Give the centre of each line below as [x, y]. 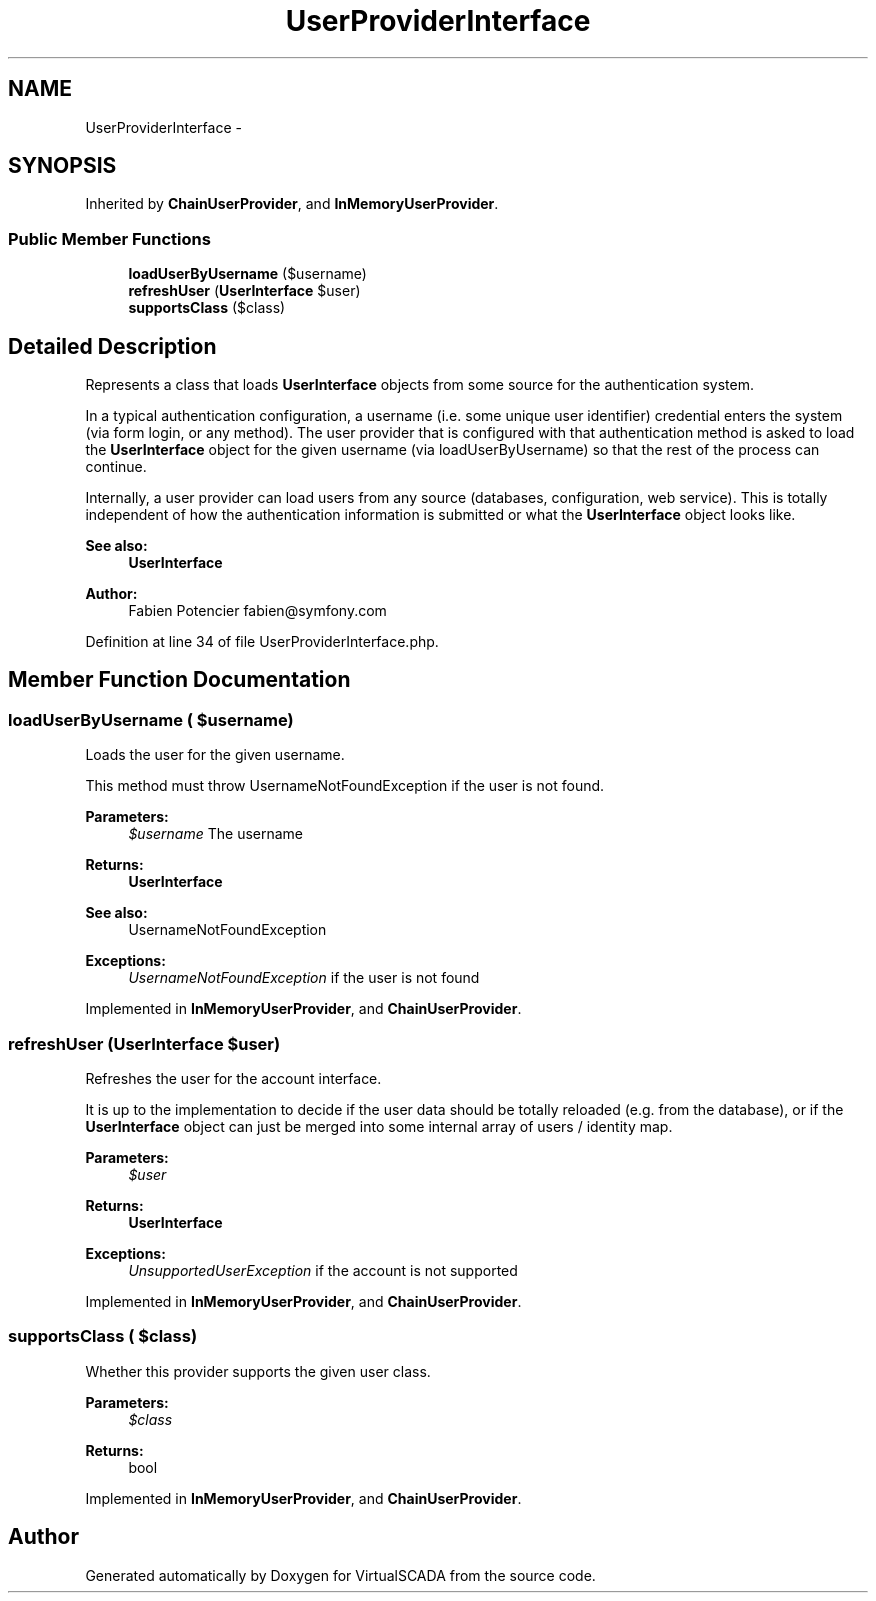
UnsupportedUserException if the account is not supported [323, 1270]
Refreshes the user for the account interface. [233, 1078]
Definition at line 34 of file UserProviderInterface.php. [262, 642]
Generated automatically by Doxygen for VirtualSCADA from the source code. [340, 1575]
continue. [116, 467]
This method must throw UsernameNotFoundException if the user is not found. [345, 786]
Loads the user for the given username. [215, 755]
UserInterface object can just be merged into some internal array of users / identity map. [379, 1126]
